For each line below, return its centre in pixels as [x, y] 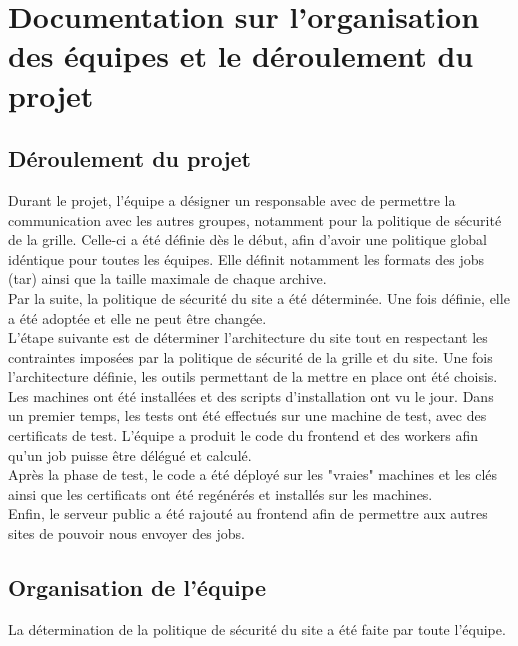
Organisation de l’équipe [137, 587]
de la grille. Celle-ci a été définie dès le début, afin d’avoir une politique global [247, 239]
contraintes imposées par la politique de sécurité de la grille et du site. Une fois [250, 356]
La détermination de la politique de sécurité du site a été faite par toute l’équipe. [257, 628]
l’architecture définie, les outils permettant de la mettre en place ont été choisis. [253, 376]
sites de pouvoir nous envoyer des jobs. [126, 533]
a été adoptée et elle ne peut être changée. [137, 317]
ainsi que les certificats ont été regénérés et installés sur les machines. [220, 493]
